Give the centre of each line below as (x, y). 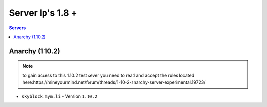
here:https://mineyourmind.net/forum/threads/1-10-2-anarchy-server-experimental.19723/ (114, 82)
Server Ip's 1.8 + (43, 13)
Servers (18, 28)
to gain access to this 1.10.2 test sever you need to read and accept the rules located (109, 75)
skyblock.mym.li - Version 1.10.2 (60, 96)
